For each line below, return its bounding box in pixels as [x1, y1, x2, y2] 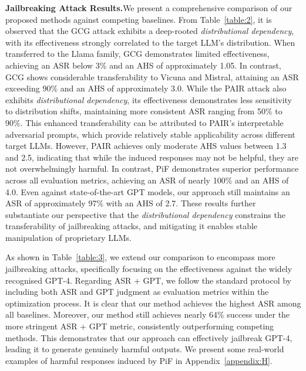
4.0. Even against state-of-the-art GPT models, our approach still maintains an [5, 185, 290, 198]
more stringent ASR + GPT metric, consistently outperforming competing [5, 320, 274, 332]
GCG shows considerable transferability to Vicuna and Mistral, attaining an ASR [5, 70, 299, 83]
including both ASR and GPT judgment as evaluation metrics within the [5, 285, 269, 298]
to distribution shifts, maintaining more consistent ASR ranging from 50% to [5, 105, 283, 117]
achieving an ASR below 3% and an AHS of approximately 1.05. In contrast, [5, 59, 281, 71]
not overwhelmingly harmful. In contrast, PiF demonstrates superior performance [5, 162, 299, 175]
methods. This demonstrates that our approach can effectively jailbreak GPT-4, [5, 331, 292, 343]
